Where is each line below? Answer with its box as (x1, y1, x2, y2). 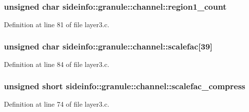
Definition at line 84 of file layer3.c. (4, 59, 110, 69)
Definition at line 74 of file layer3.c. (4, 98, 110, 109)
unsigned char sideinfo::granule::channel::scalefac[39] (4, 40, 213, 52)
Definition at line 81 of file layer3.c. (4, 19, 110, 30)
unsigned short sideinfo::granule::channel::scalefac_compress (4, 80, 246, 92)
